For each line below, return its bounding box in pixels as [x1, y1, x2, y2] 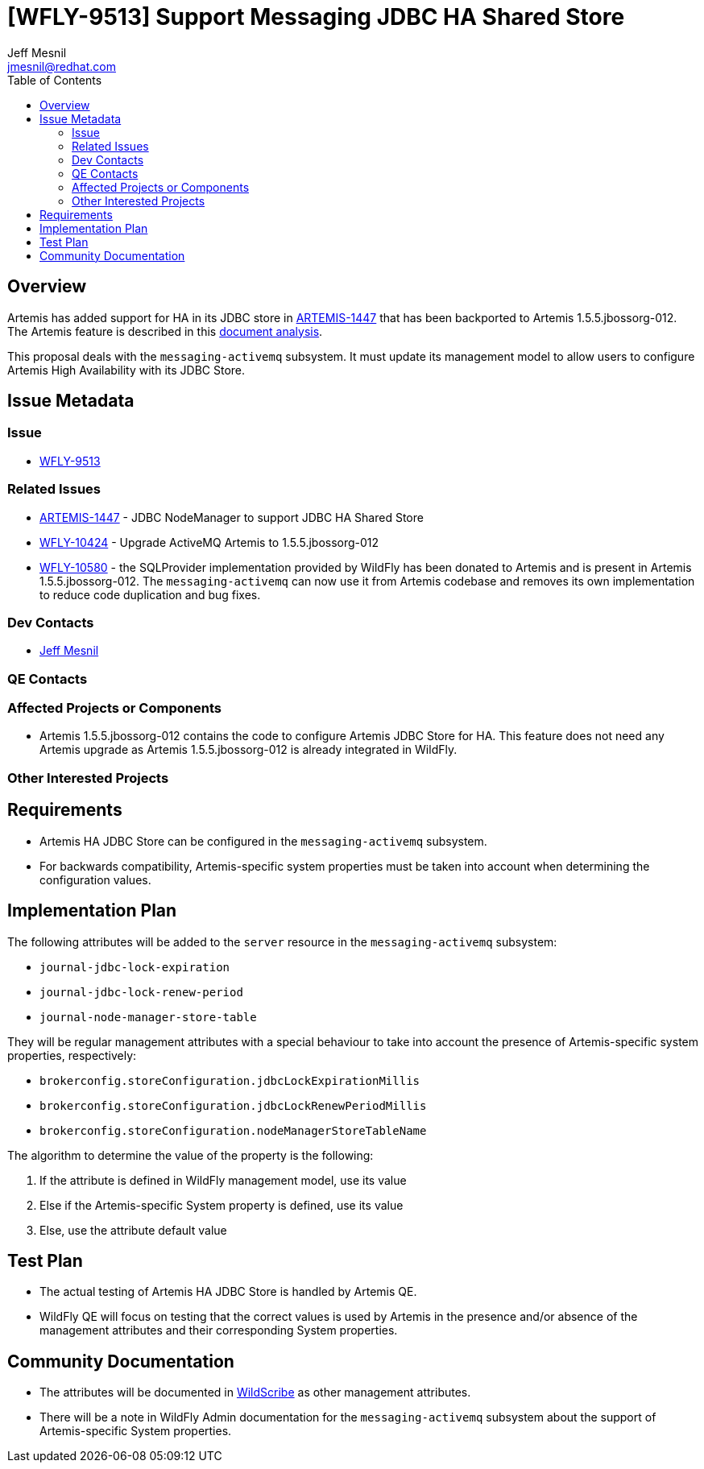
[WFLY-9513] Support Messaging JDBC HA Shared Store [7, 3, 625, 31]
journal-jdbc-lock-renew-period [39, 985, 243, 999]
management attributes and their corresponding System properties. [39, 1323, 398, 1338]
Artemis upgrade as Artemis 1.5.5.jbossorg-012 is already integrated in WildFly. [39, 743, 458, 757]
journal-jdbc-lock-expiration [39, 960, 230, 974]
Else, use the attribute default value [39, 1223, 227, 1237]
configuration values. [39, 872, 151, 887]
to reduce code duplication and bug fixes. [39, 587, 261, 602]
